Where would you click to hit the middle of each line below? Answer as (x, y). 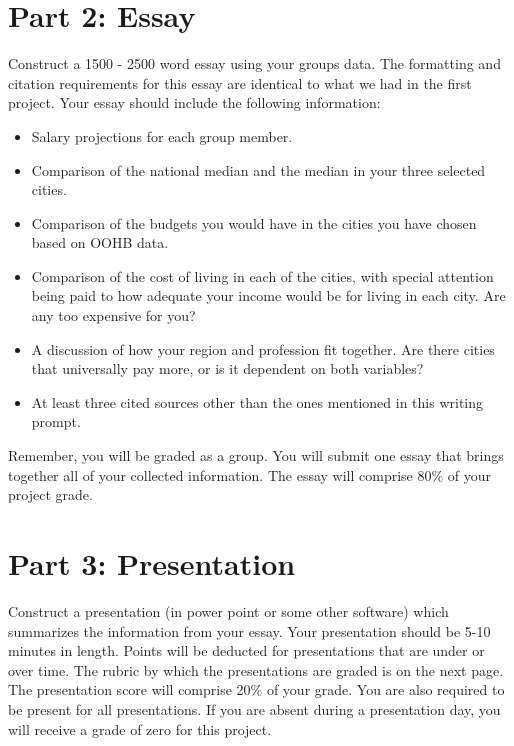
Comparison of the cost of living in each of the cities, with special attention (262, 275)
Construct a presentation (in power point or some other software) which (228, 610)
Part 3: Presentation (152, 563)
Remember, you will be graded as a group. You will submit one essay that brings (256, 455)
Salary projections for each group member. (162, 135)
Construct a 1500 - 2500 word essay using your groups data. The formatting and (254, 63)
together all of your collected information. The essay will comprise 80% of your (250, 474)
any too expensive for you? (113, 315)
